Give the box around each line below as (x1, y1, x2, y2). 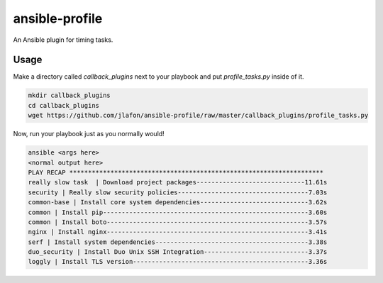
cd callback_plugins (28, 101, 99, 109)
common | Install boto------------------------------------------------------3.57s (28, 218, 328, 226)
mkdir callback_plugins (28, 91, 111, 99)
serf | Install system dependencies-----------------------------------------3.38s (28, 238, 328, 246)
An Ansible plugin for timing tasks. (13, 35, 113, 44)
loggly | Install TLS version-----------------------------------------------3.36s (28, 257, 328, 266)
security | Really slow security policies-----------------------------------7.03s (28, 188, 328, 196)
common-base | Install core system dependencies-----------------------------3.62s (28, 199, 328, 206)
